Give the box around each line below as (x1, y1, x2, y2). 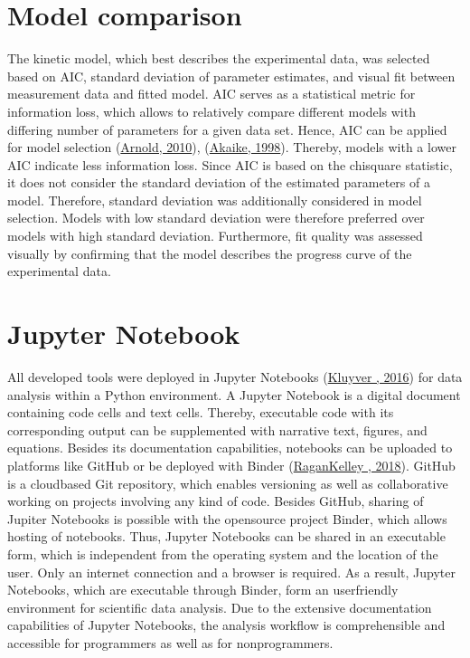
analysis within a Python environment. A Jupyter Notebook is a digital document (7, 385, 461, 404)
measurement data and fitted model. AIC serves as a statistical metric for (7, 84, 416, 103)
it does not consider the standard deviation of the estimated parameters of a (7, 173, 430, 192)
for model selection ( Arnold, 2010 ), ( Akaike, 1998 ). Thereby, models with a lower (7, 138, 456, 157)
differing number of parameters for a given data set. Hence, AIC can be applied (7, 119, 447, 138)
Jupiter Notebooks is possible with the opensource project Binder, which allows (7, 509, 447, 528)
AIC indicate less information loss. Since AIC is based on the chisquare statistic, (7, 155, 453, 174)
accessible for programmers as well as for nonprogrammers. (7, 633, 334, 652)
